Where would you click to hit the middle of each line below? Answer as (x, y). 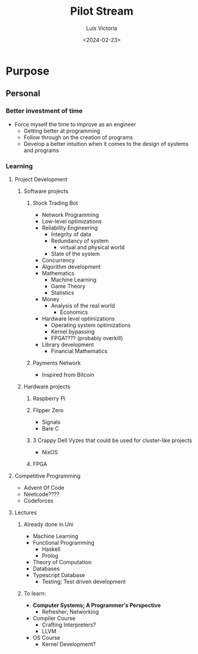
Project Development (41, 179)
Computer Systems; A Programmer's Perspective (97, 605)
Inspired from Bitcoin (68, 374)
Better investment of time (44, 111)
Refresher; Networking (70, 611)
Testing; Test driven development (84, 581)
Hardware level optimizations (78, 318)
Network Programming (70, 214)
